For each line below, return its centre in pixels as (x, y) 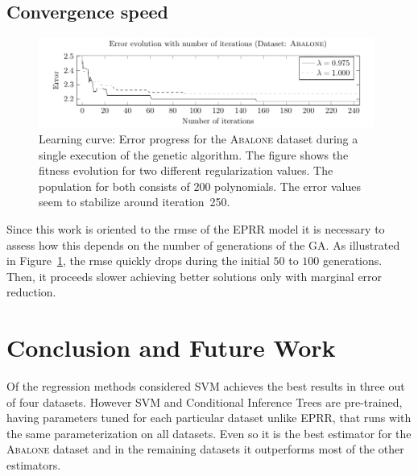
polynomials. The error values (288, 186)
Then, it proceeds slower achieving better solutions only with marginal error (195, 276)
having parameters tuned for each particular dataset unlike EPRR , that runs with (209, 418)
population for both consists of (114, 186)
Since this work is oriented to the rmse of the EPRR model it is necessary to (196, 228)
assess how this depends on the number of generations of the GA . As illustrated (203, 244)
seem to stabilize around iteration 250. (135, 202)
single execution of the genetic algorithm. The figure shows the (194, 154)
